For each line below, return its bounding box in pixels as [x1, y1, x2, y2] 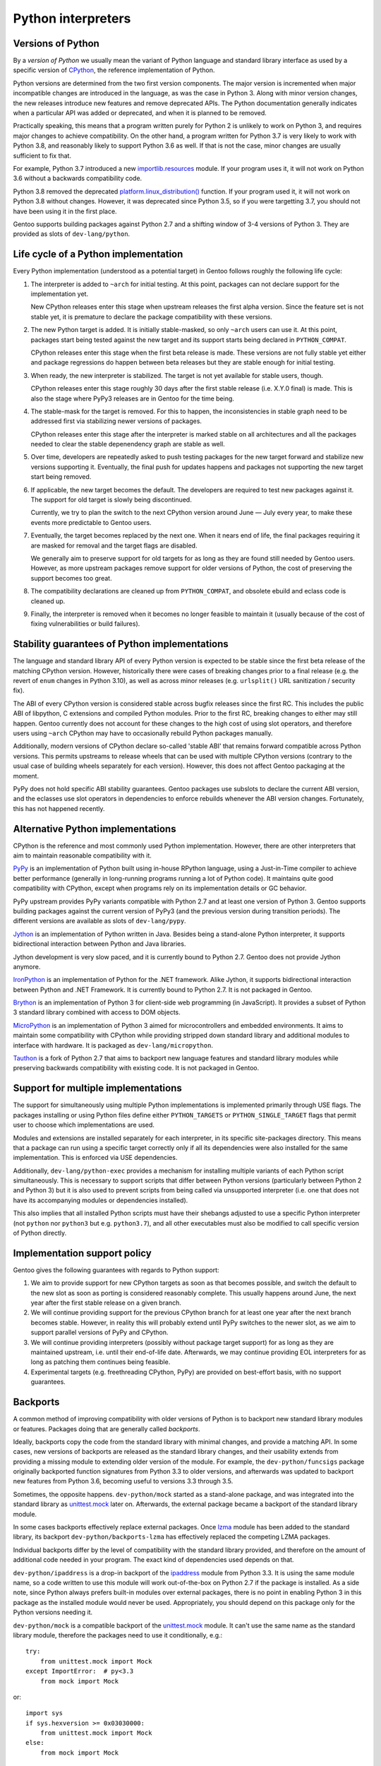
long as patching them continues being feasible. [30, 1358, 171, 1366]
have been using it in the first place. [13, 207, 117, 215]
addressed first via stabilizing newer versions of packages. [30, 417, 202, 425]
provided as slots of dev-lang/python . [13, 230, 131, 238]
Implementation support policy [13, 1247, 152, 1259]
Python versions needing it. [13, 1608, 93, 1617]
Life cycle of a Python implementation [13, 248, 183, 261]
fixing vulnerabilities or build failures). [30, 620, 140, 628]
